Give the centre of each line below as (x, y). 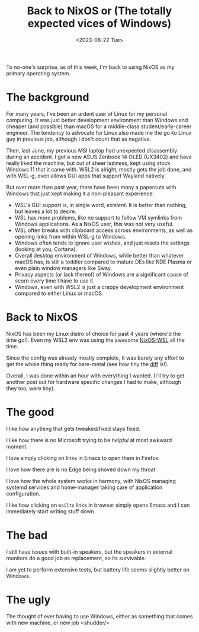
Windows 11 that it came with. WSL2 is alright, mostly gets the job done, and (99, 169)
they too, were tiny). (31, 388)
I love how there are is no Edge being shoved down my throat (81, 469)
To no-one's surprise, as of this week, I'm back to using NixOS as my (90, 67)
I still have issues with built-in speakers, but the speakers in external (89, 552)
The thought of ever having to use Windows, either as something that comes (99, 616)
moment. (17, 446)
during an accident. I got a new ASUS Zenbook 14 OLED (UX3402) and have (99, 157)
